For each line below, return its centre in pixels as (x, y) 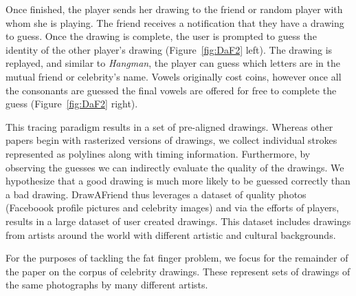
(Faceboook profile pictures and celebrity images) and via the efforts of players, (173, 208)
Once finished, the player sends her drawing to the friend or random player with (174, 9)
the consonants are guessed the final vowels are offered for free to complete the (171, 90)
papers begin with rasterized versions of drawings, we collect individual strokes (171, 140)
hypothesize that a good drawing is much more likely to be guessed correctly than (178, 181)
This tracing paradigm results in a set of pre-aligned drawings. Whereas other (169, 126)
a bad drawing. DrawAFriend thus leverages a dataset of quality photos (156, 194)
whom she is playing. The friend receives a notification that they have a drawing (175, 22)
